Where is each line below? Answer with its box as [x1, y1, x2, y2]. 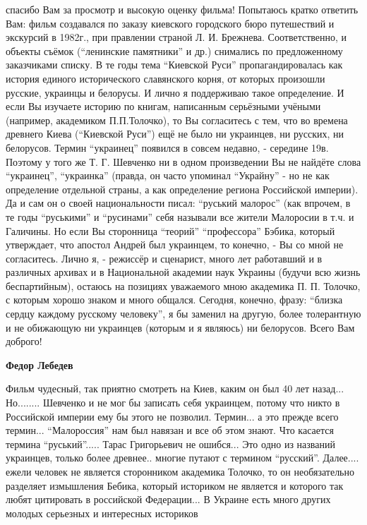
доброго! [6, 334, 42, 349]
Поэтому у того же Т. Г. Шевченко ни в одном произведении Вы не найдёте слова [6, 154, 361, 169]
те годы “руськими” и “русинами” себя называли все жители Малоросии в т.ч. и [6, 209, 354, 224]
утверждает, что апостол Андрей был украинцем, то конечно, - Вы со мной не [6, 237, 344, 252]
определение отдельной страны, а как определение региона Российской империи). [6, 181, 359, 196]
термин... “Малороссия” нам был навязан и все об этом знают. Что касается [6, 423, 334, 437]
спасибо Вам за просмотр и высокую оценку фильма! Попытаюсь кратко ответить [6, 2, 359, 16]
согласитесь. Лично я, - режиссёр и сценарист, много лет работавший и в [6, 251, 323, 265]
